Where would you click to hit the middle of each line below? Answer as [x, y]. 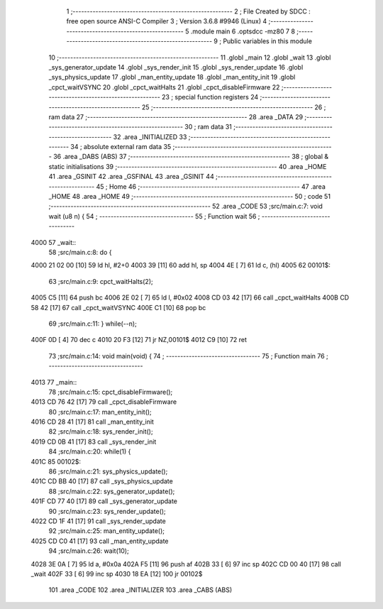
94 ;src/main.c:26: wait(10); [89, 551]
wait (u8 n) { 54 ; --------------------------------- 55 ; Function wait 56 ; [154, 216]
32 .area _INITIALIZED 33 [150, 137]
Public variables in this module [267, 41]
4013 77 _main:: [54, 382]
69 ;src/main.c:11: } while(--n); [93, 324]
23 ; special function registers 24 [210, 97]
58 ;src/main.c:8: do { [80, 252]
